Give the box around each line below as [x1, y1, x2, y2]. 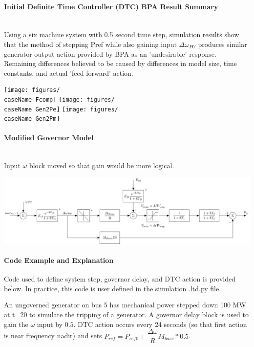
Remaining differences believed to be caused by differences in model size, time [4, 58, 237, 68]
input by [37, 319, 63, 329]
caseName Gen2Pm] [4, 115, 60, 123]
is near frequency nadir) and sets [4, 330, 102, 341]
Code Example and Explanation [4, 255, 114, 265]
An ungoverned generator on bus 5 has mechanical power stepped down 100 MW [4, 300, 246, 310]
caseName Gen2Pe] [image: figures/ [4, 106, 118, 113]
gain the [4, 319, 28, 329]
